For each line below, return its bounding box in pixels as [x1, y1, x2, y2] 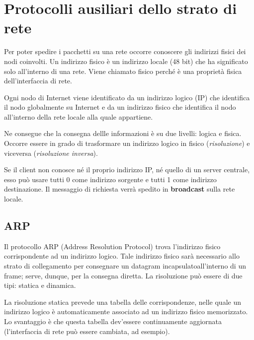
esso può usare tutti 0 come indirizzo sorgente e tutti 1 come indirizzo [4, 174, 217, 184]
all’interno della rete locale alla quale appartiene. [4, 111, 153, 122]
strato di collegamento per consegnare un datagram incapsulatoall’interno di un [4, 261, 246, 271]
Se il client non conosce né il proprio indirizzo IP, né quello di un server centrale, [4, 164, 250, 175]
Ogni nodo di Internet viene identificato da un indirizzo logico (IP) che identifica [4, 92, 250, 102]
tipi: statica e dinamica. [4, 280, 76, 290]
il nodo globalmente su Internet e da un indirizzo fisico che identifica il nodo [4, 102, 236, 112]
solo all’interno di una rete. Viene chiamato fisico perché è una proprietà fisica [4, 66, 242, 76]
